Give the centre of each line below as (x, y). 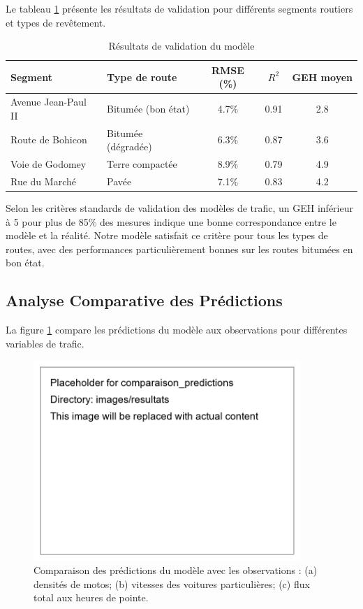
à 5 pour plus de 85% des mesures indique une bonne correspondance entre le (171, 221)
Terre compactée (142, 164)
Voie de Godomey (49, 164)
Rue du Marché (43, 181)
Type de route (142, 77)
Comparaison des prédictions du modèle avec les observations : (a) (176, 570)
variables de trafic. (45, 343)
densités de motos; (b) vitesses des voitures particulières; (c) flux (172, 583)
